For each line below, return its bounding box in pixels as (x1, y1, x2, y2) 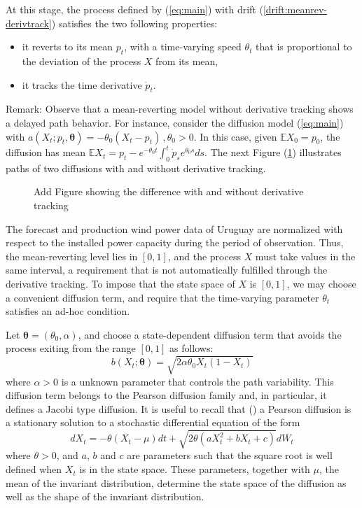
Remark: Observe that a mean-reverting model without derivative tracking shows (6, 101, 354, 116)
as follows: (169, 341, 214, 355)
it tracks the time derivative (22, 77, 142, 92)
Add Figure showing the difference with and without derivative (34, 184, 304, 199)
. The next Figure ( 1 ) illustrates (204, 145, 342, 160)
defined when (6, 462, 62, 477)
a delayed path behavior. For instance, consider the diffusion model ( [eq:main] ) (6, 115, 344, 129)
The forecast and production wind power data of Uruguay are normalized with (6, 221, 343, 236)
